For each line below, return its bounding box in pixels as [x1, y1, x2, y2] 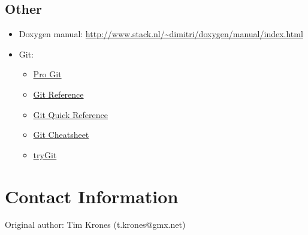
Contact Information [5, 183, 179, 208]
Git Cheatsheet [33, 128, 89, 141]
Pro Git [33, 68, 62, 80]
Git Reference [33, 88, 84, 100]
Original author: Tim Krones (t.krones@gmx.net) [5, 218, 186, 231]
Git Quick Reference [33, 108, 108, 120]
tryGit [33, 148, 57, 161]
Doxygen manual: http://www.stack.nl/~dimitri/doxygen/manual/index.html [19, 28, 303, 40]
